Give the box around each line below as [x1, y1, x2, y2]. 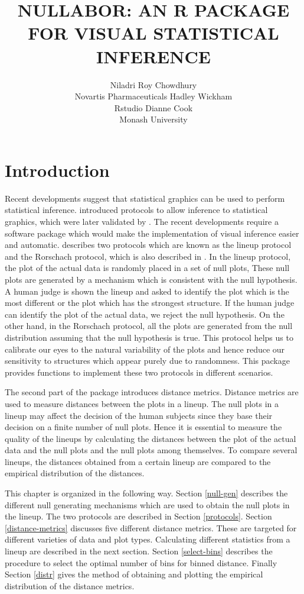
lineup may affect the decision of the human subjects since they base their [5, 409, 273, 421]
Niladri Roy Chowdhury [110, 78, 197, 91]
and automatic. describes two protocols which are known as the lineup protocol [5, 238, 292, 251]
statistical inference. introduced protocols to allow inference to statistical [5, 204, 268, 216]
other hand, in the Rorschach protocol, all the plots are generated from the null [5, 319, 293, 332]
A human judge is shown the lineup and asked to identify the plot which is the [5, 285, 289, 297]
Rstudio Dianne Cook [114, 101, 193, 114]
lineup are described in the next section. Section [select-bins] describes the [5, 545, 273, 557]
